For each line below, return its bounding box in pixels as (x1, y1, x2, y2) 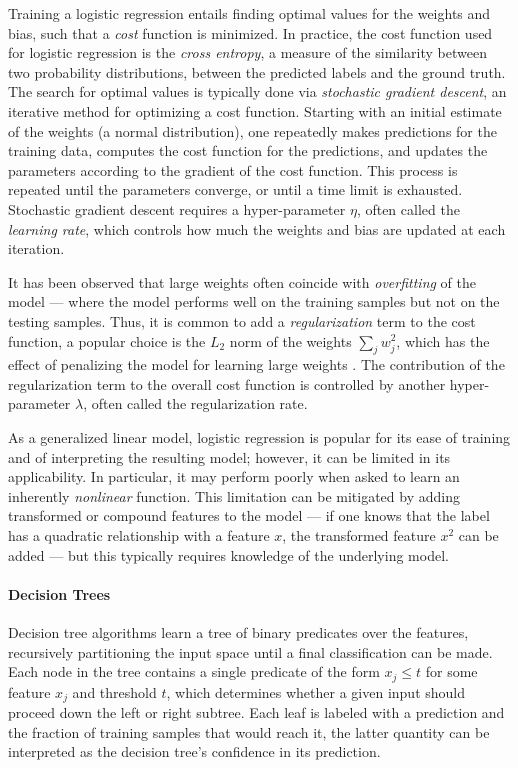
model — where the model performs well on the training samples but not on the (8, 291, 500, 312)
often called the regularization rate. (91, 393, 308, 414)
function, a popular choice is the (8, 330, 206, 351)
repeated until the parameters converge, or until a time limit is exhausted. (8, 179, 463, 200)
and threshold (72, 681, 157, 702)
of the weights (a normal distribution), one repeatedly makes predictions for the (8, 120, 497, 141)
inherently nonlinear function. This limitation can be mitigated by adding (8, 485, 460, 506)
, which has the (396, 330, 490, 351)
